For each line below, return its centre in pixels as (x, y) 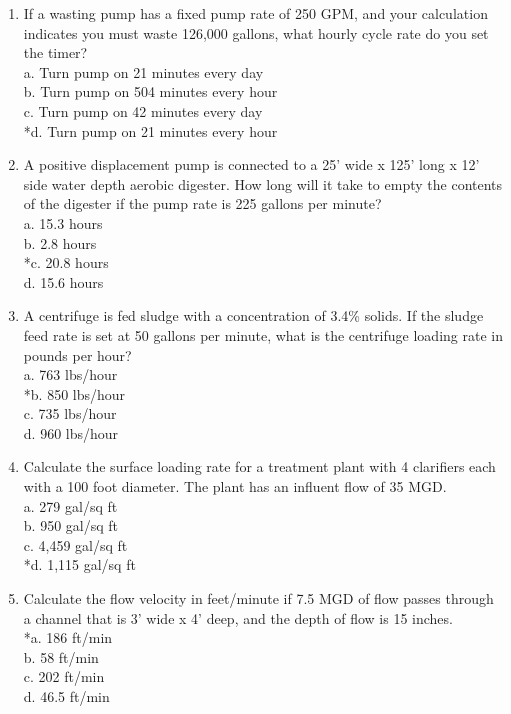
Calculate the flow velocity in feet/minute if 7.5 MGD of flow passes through (258, 598)
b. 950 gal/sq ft (70, 525)
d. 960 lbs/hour (71, 432)
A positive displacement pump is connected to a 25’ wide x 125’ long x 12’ (251, 164)
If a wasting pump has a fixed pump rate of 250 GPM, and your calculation (255, 13)
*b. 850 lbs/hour (74, 393)
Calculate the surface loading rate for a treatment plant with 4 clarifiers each (259, 466)
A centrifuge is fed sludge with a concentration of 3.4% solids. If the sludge (253, 315)
